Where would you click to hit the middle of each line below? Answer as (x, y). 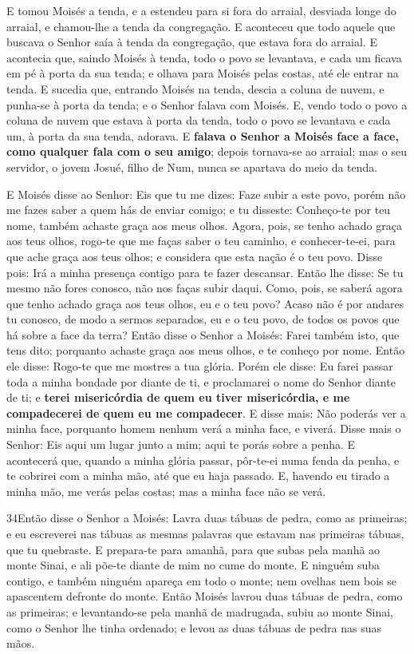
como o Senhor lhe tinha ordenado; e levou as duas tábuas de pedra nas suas (194, 627)
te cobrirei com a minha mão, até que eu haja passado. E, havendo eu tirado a (198, 476)
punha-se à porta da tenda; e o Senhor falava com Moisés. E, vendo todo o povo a (207, 104)
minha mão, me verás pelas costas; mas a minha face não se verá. (166, 491)
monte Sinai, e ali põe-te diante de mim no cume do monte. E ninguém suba (193, 565)
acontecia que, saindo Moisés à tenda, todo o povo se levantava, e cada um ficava (204, 57)
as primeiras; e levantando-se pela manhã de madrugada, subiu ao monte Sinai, (200, 611)
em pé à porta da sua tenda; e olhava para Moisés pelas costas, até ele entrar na (203, 73)
